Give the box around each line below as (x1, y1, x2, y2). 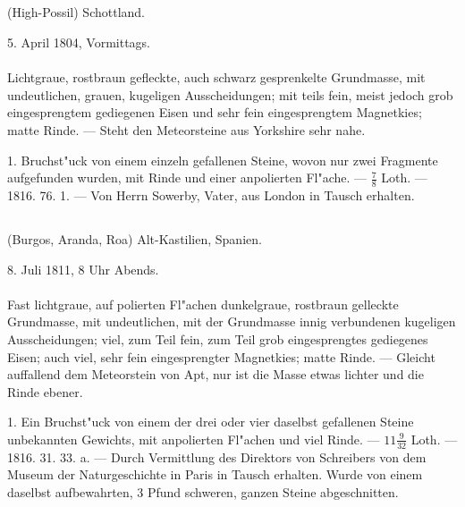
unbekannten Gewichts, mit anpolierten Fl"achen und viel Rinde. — (7, 429, 380, 448)
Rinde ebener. (7, 382, 83, 401)
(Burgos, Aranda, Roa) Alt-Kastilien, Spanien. (7, 229, 262, 248)
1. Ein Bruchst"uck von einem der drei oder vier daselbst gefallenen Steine (7, 412, 414, 431)
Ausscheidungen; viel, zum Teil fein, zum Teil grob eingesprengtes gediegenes (7, 329, 428, 348)
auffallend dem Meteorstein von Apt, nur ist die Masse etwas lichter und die (7, 365, 424, 384)
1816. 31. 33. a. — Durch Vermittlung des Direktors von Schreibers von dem (7, 447, 427, 466)
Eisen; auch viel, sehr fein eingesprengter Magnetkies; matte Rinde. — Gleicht (7, 347, 435, 366)
